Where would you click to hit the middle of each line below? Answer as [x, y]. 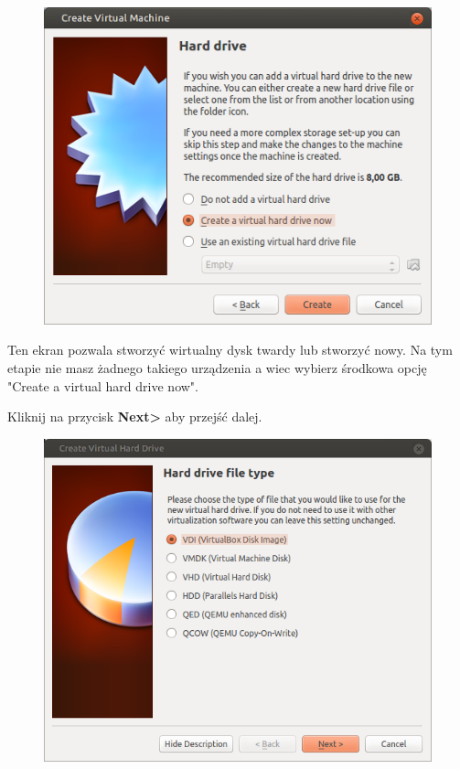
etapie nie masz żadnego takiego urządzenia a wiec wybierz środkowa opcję [217, 367]
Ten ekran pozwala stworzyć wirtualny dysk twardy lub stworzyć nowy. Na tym [230, 350]
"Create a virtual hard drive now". [103, 385]
